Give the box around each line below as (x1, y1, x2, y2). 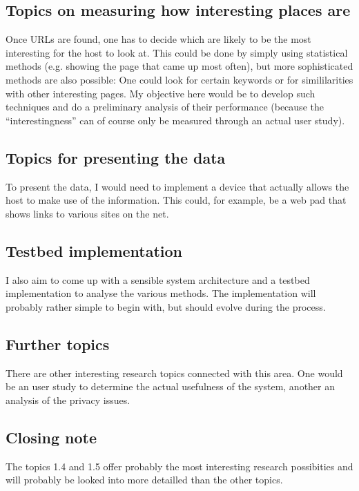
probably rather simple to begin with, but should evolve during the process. (6, 299, 326, 314)
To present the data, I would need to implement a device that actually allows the (6, 179, 349, 193)
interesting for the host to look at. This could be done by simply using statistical (6, 45, 348, 59)
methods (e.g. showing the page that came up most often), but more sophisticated (6, 59, 353, 73)
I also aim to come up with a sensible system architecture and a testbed (6, 272, 310, 287)
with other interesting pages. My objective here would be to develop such (6, 86, 316, 100)
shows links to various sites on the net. (6, 206, 169, 220)
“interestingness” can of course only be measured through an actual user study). (6, 113, 345, 127)
